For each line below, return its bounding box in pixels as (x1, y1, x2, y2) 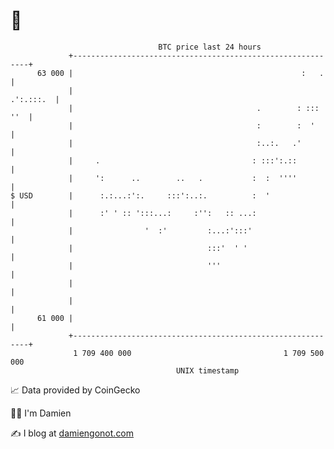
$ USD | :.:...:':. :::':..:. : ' (10, 190, 271, 201)
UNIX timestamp (175, 365, 240, 376)
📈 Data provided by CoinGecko (10, 384, 141, 396)
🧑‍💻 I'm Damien (10, 407, 72, 419)
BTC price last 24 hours (158, 42, 262, 52)
